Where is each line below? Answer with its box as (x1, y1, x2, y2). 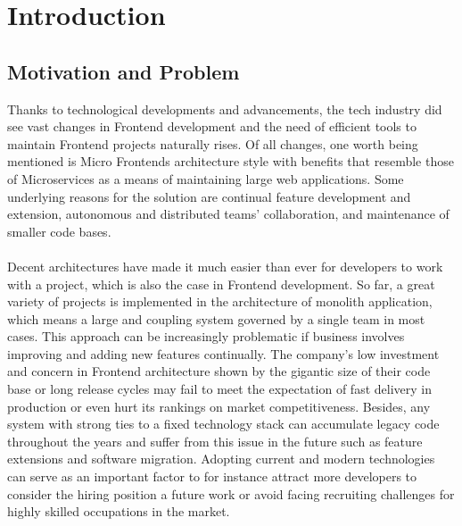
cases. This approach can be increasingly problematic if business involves (7, 327, 405, 346)
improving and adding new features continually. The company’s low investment (7, 344, 440, 363)
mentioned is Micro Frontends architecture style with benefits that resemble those (7, 152, 454, 171)
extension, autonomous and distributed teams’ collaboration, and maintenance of (7, 205, 450, 223)
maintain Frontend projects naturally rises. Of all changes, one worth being (7, 134, 418, 153)
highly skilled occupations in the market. (7, 502, 230, 521)
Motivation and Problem (7, 57, 240, 85)
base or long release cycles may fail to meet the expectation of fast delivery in (7, 380, 432, 398)
